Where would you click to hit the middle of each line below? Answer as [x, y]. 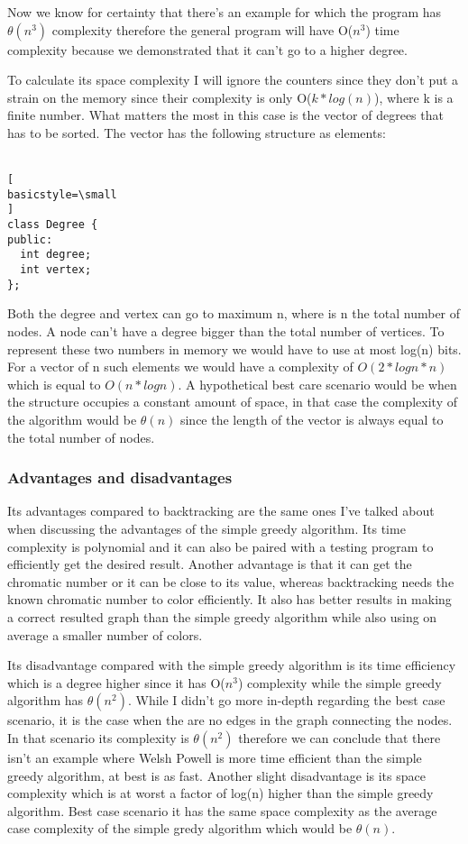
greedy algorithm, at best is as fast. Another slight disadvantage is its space [216, 775]
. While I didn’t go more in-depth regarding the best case [286, 700]
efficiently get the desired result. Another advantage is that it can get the [210, 564]
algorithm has [46, 700]
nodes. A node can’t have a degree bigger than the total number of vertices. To [226, 331]
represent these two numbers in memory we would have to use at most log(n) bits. [234, 349]
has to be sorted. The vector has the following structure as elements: [197, 132]
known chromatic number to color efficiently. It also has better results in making [229, 599]
